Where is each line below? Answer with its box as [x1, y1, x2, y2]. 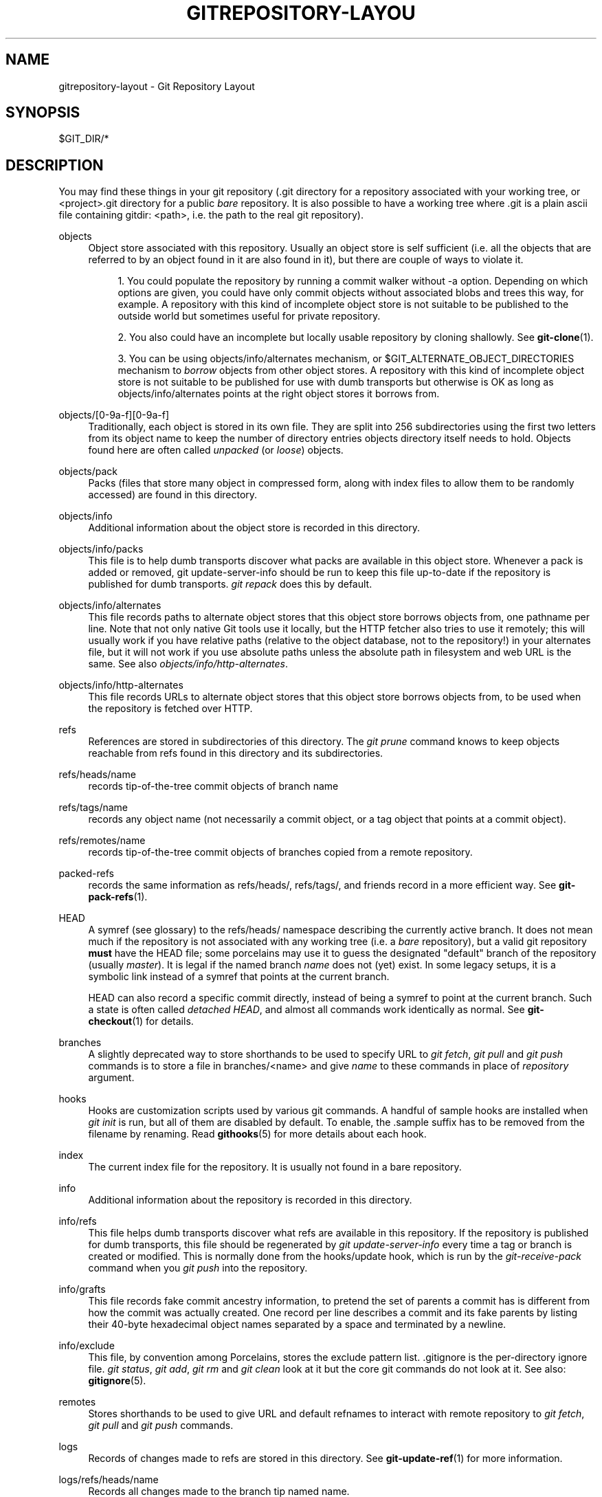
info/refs [58, 1215, 97, 1228]
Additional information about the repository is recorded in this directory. [88, 1194, 412, 1206]
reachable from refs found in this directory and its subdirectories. [88, 747, 383, 759]
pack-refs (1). [88, 891, 148, 903]
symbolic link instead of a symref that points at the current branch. [88, 971, 390, 983]
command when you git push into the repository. [88, 1262, 308, 1274]
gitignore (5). [88, 1375, 146, 1387]
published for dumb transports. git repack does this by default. [88, 578, 372, 590]
